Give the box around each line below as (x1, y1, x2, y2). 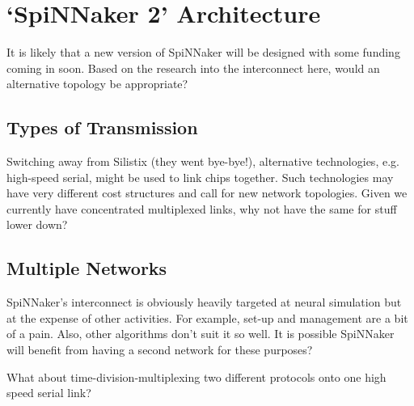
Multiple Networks (6, 256, 167, 281)
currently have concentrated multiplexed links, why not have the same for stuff (6, 200, 397, 217)
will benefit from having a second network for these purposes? (6, 341, 313, 358)
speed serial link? (6, 384, 91, 401)
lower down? (6, 216, 68, 233)
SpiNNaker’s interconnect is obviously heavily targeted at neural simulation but (6, 294, 402, 311)
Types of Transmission (6, 115, 198, 140)
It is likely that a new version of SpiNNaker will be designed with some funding (6, 44, 400, 61)
